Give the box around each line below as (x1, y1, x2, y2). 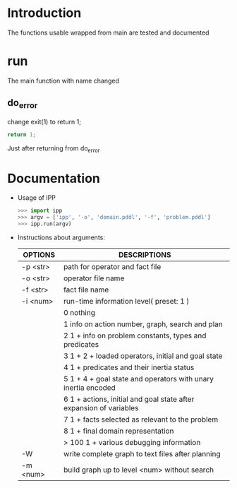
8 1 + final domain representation (63, 426, 174, 436)
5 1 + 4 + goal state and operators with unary (63, 374, 214, 384)
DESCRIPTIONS (119, 250, 171, 260)
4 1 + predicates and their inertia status (63, 362, 195, 372)
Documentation (7, 170, 101, 186)
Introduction (7, 5, 82, 21)
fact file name (63, 285, 109, 294)
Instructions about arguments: (17, 233, 106, 242)
